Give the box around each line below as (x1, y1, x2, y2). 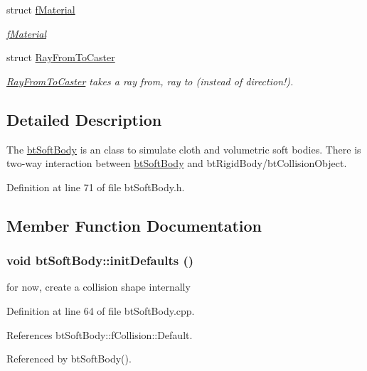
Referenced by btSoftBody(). (6, 351, 132, 366)
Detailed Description (6, 108, 162, 130)
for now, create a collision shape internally (6, 279, 191, 294)
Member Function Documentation (6, 214, 262, 236)
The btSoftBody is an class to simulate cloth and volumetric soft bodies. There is (6, 141, 361, 156)
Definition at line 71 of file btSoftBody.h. (6, 179, 185, 194)
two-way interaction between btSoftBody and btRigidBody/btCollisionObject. (6, 156, 347, 171)
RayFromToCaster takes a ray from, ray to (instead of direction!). (6, 73, 294, 88)
